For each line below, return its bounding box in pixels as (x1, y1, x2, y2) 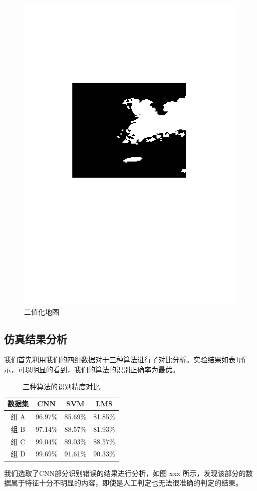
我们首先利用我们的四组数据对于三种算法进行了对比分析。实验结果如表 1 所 (4, 354, 246, 365)
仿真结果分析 (4, 331, 67, 346)
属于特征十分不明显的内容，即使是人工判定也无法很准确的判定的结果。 (11, 477, 242, 488)
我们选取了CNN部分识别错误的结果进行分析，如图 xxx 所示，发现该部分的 (4, 467, 246, 478)
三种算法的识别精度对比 (23, 381, 100, 391)
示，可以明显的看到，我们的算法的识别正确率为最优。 (4, 364, 179, 374)
